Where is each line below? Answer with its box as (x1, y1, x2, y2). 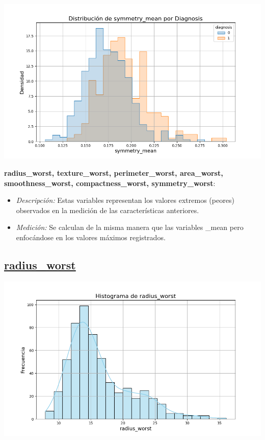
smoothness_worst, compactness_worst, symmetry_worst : (4, 177, 216, 188)
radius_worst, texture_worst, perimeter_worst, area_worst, (4, 167, 223, 178)
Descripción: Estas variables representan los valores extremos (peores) (16, 195, 234, 205)
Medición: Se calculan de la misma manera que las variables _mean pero (16, 222, 244, 233)
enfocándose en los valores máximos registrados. (16, 231, 166, 242)
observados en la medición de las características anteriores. (16, 204, 199, 215)
